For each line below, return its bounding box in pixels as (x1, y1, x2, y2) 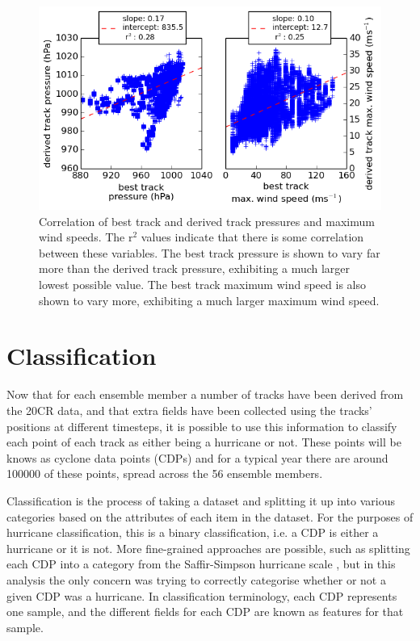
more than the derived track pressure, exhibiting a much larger (39, 260, 351, 277)
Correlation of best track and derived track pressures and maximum (39, 212, 375, 229)
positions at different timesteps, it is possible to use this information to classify (6, 417, 397, 434)
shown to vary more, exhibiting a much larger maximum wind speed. (39, 291, 380, 308)
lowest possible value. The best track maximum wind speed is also (39, 276, 366, 293)
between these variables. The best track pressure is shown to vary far (39, 244, 380, 261)
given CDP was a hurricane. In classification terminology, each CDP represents (6, 587, 397, 604)
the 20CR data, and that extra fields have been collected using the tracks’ (6, 401, 372, 418)
